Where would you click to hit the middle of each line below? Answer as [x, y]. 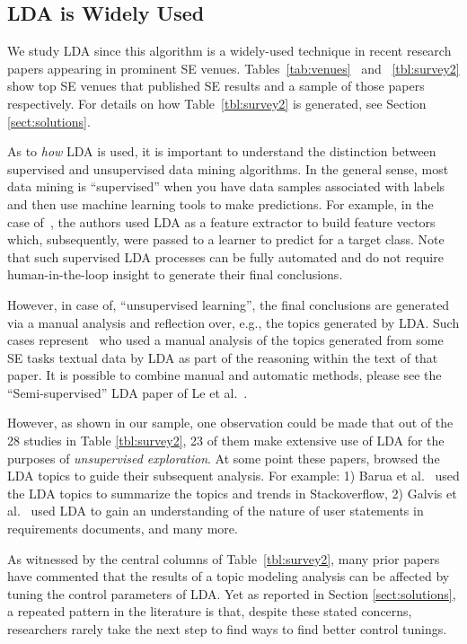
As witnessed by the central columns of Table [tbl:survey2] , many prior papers [224, 558]
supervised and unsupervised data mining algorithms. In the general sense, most [228, 168]
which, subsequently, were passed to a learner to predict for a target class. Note [226, 239]
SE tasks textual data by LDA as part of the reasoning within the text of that [223, 357]
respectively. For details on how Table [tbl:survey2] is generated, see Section [217, 103]
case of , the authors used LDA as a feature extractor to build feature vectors [221, 221]
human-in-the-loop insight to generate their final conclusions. [175, 274]
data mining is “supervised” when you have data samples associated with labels [226, 186]
